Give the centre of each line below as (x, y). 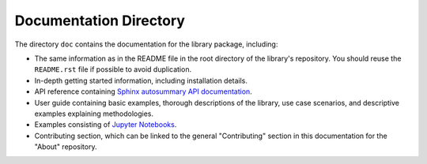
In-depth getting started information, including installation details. (141, 80)
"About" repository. (66, 147)
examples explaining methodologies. (94, 114)
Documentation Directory (100, 20)
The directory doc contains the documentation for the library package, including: (146, 44)
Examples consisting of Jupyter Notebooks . (106, 125)
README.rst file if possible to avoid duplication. (113, 69)
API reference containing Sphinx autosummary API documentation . (143, 91)
